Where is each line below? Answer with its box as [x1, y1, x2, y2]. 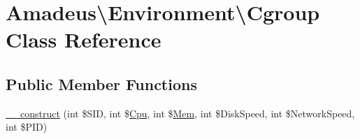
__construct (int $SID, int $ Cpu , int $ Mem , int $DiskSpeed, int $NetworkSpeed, [6, 105, 355, 120]
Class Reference [6, 25, 161, 54]
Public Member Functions [6, 73, 197, 94]
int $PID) [6, 119, 48, 134]
